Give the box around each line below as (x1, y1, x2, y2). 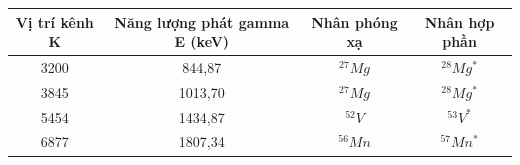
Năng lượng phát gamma (114, 11, 290, 32)
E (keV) (174, 31, 230, 52)
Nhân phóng (311, 11, 398, 32)
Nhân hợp (424, 11, 495, 32)
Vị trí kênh (15, 11, 94, 32)
